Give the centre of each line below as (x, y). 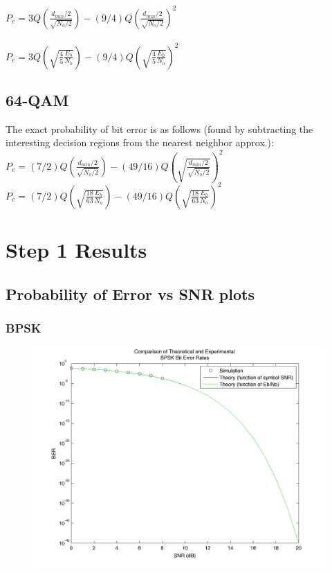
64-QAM (37, 99)
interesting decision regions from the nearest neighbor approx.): (140, 142)
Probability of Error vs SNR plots (130, 293)
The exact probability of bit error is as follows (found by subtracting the (159, 129)
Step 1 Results (76, 250)
